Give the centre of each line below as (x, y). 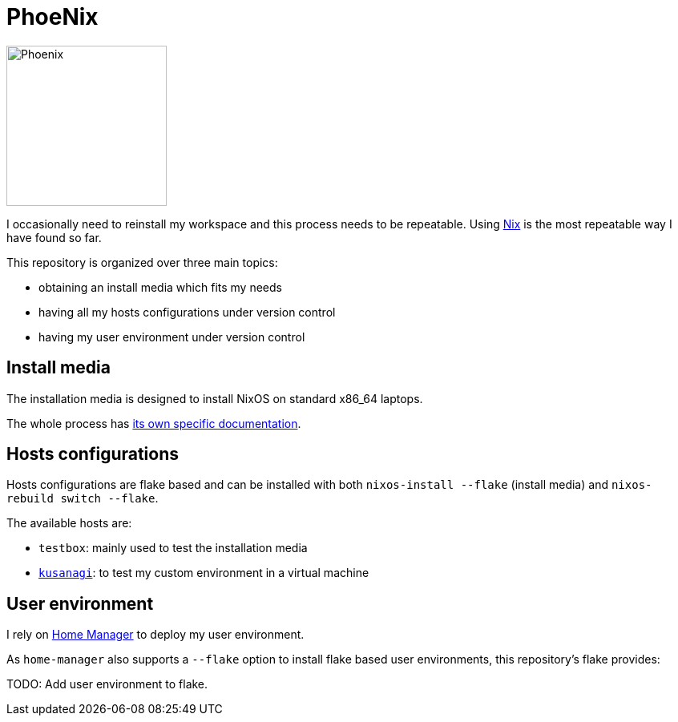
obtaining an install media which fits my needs (160, 287)
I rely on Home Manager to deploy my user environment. (155, 635)
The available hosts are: (69, 523)
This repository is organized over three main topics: (142, 262)
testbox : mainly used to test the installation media (173, 548)
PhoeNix (52, 17)
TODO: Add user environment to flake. (107, 684)
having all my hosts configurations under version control (187, 312)
